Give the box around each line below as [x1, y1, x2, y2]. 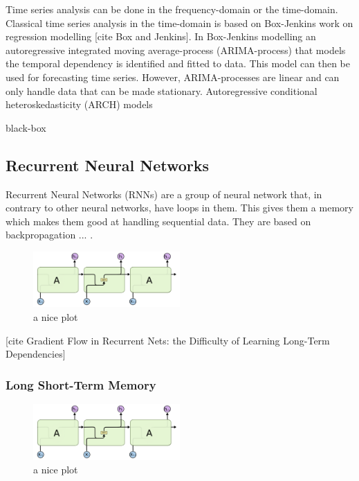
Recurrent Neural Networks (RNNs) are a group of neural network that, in [6, 186, 322, 201]
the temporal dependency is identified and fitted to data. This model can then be [6, 56, 350, 71]
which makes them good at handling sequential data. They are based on [6, 213, 311, 228]
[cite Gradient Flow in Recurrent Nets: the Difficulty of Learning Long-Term [6, 333, 330, 347]
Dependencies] [6, 347, 66, 361]
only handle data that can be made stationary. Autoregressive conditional [6, 83, 317, 98]
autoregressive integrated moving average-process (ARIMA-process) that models [6, 42, 346, 57]
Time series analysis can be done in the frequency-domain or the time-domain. [6, 2, 338, 16]
